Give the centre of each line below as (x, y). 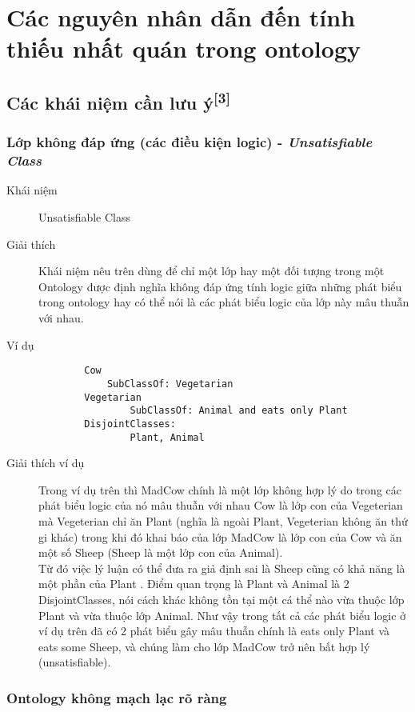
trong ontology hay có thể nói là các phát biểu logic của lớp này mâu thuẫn (224, 302)
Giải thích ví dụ (46, 463)
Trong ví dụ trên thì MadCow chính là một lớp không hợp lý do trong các (220, 489)
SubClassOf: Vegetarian (170, 384)
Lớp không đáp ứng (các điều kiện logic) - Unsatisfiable (190, 142)
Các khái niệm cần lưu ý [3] (119, 100)
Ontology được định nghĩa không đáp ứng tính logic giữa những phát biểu (220, 286)
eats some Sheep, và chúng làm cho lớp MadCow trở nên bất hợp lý (204, 646)
